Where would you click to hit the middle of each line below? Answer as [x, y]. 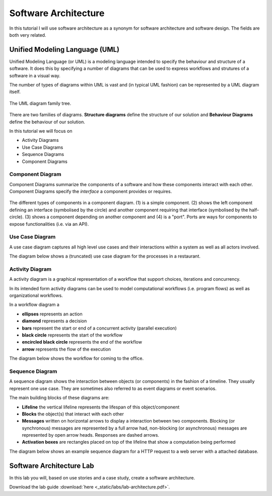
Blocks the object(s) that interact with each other [73, 414]
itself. [15, 92]
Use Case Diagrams [43, 147]
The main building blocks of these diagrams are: [59, 398]
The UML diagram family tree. [40, 103]
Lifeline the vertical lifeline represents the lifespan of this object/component [101, 407]
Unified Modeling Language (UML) [64, 50]
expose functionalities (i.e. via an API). [49, 224]
